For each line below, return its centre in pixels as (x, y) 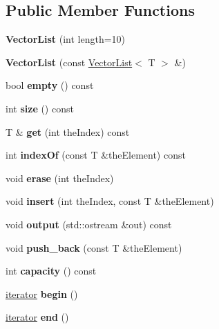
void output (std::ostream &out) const (89, 224)
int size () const (40, 108)
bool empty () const (50, 85)
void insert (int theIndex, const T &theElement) (110, 201)
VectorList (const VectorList (69, 62)
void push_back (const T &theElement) (94, 247)
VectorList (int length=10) (66, 39)
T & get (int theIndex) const (68, 131)
